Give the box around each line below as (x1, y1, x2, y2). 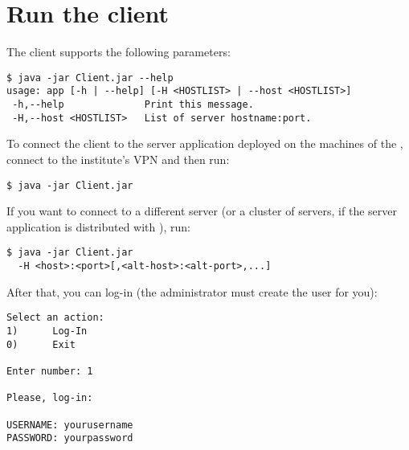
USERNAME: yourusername (6, 419, 133, 431)
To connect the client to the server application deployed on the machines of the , (6, 135, 403, 152)
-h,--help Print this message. (12, 99, 254, 111)
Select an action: (6, 312, 104, 324)
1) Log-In (6, 325, 88, 337)
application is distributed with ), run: (6, 218, 190, 235)
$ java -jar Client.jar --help (6, 72, 174, 84)
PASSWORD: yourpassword (6, 432, 133, 444)
